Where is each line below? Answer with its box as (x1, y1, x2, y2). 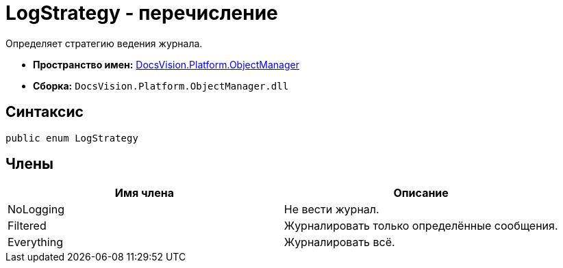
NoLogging (8, 202, 65, 217)
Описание (393, 186, 449, 200)
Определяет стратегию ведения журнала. (5, 37, 203, 49)
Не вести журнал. (284, 202, 379, 217)
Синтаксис (5, 103, 84, 121)
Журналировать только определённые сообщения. (284, 219, 558, 233)
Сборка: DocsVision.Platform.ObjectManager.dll (33, 79, 289, 92)
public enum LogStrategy (5, 132, 138, 144)
